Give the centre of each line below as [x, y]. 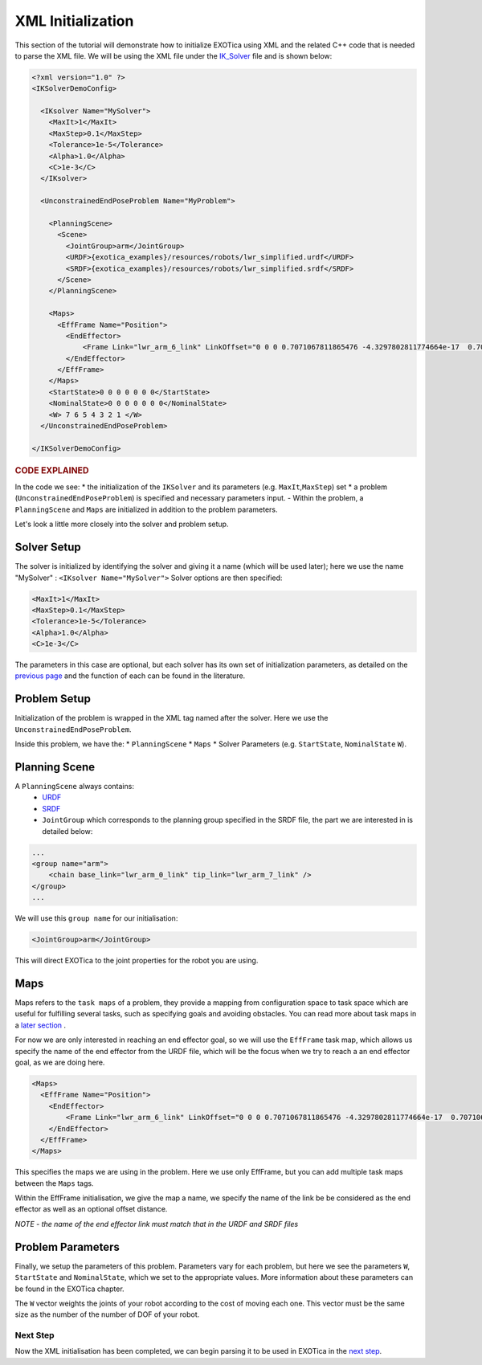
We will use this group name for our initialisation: [96, 918]
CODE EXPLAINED [52, 470]
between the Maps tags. [54, 1183]
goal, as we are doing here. [60, 1062]
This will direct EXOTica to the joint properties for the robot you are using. [137, 961]
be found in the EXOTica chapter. [69, 1289]
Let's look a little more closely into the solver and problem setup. [122, 524]
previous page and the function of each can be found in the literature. [130, 676]
